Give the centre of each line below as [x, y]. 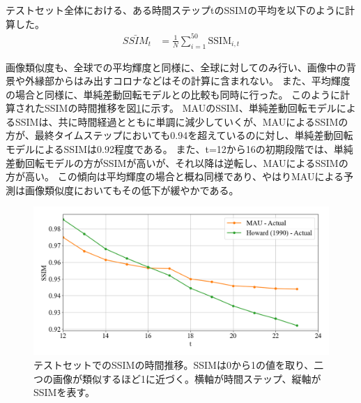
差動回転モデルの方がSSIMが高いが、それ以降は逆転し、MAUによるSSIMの [177, 162]
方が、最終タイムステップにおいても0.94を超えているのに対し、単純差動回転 [179, 135]
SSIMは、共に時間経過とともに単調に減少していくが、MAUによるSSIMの [182, 121]
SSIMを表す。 [64, 392]
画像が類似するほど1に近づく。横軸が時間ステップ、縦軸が [187, 378]
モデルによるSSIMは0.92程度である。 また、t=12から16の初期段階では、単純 [179, 149]
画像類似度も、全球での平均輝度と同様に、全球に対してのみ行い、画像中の [176, 67]
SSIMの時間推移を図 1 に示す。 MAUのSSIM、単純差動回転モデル [190, 108]
